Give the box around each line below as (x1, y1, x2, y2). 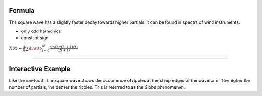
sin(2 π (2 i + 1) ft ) (49, 44, 78, 49)
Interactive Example (9, 64, 71, 73)
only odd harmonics (21, 28, 61, 34)
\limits (28, 46, 42, 51)
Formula (9, 6, 35, 15)
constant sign (21, 35, 49, 41)
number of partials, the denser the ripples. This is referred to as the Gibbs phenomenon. (9, 84, 185, 90)
